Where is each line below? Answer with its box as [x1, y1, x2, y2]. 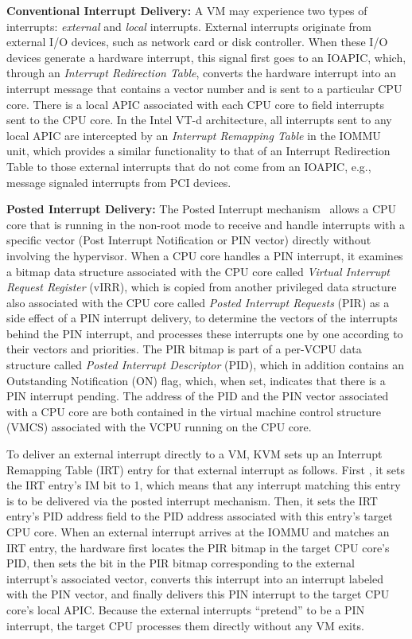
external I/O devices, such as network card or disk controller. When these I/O [6, 33, 388, 50]
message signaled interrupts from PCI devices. [6, 173, 231, 190]
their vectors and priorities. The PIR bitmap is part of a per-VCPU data [6, 341, 362, 357]
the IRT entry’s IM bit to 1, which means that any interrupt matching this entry [6, 477, 401, 493]
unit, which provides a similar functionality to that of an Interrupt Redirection [6, 142, 391, 159]
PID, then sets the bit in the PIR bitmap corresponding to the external [6, 555, 355, 571]
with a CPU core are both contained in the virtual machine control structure [6, 403, 382, 419]
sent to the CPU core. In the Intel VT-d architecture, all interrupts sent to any [6, 111, 392, 128]
